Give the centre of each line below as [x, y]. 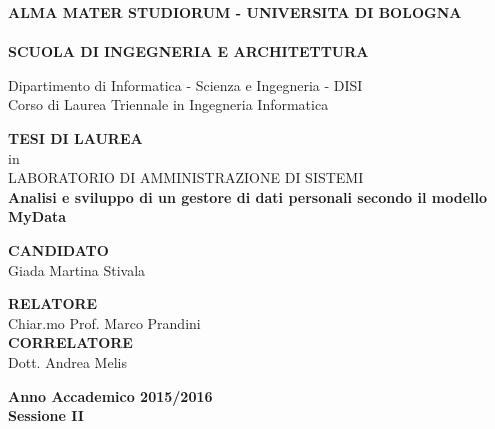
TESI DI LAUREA [75, 137]
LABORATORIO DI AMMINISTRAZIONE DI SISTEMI [186, 177]
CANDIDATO [58, 249]
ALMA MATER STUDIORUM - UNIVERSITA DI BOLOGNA [235, 12]
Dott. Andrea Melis [67, 361]
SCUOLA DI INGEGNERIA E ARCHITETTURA [188, 51]
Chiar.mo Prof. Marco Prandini [104, 322]
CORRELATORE [70, 342]
